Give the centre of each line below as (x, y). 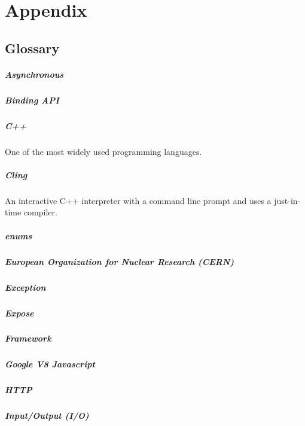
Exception (25, 287)
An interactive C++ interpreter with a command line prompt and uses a (138, 200)
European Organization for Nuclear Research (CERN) (120, 261)
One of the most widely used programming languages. (103, 151)
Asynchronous (34, 74)
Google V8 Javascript (50, 364)
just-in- (287, 200)
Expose (19, 313)
